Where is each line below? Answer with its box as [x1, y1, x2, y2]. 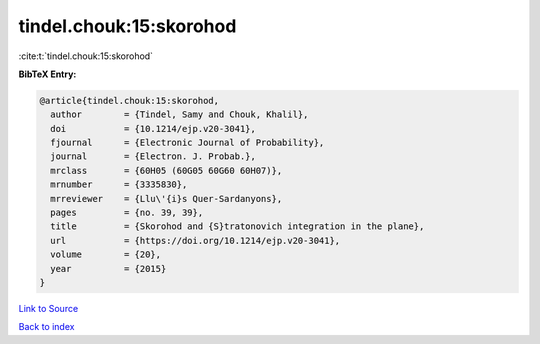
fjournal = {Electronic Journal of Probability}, [50, 137, 325, 149]
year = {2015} [50, 263, 167, 274]
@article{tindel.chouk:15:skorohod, [39, 95, 220, 106]
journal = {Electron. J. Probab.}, [50, 151, 257, 162]
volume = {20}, [50, 249, 162, 260]
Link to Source [18, 302, 79, 314]
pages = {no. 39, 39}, [50, 207, 204, 219]
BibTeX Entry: [18, 68, 77, 80]
